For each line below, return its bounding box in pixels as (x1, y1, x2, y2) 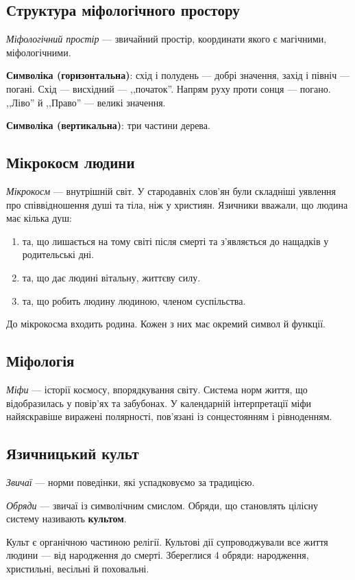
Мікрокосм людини (6, 152, 135, 173)
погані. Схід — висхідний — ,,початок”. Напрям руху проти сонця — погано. (6, 81, 331, 95)
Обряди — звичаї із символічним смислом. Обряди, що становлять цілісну (6, 498, 319, 512)
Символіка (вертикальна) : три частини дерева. (6, 118, 210, 132)
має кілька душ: (6, 211, 72, 225)
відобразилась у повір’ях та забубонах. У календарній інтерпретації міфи (6, 395, 312, 410)
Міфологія (6, 350, 75, 371)
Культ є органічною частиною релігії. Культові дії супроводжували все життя (6, 534, 328, 548)
